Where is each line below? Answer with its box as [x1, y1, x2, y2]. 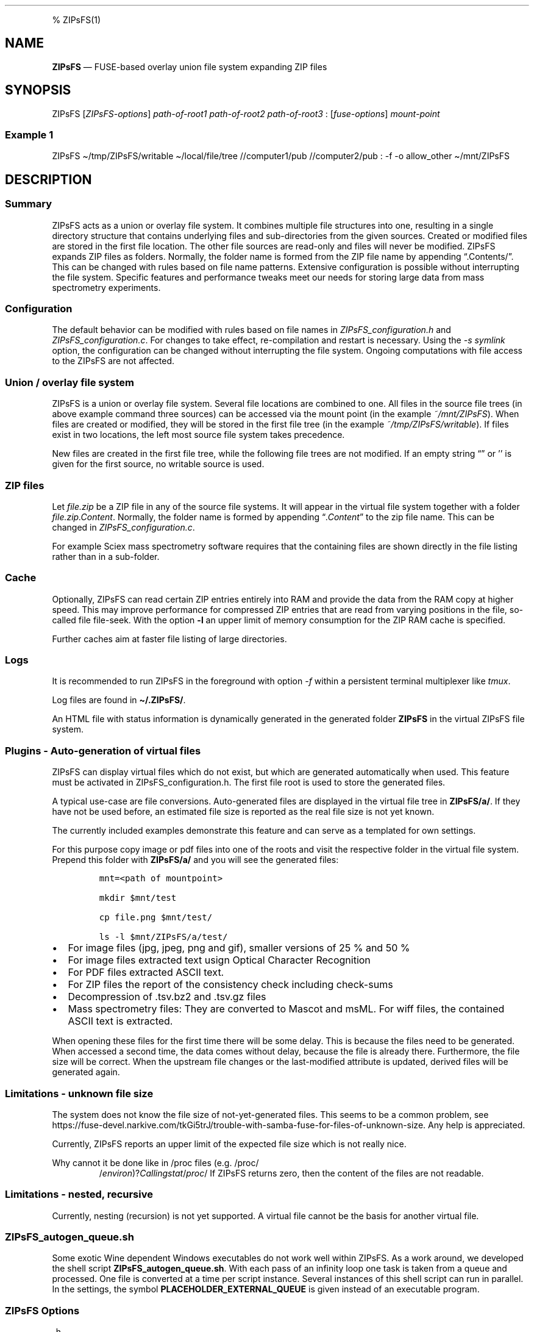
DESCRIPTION [5, 171, 92, 187]
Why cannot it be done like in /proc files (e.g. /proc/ [52, 1157, 259, 1168]
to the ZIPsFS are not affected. [52, 356, 175, 367]
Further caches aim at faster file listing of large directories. [52, 633, 287, 644]
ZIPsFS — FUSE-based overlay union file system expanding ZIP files [52, 61, 327, 72]
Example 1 [5, 129, 54, 141]
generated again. [52, 1067, 120, 1078]
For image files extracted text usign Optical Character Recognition [68, 954, 371, 967]
